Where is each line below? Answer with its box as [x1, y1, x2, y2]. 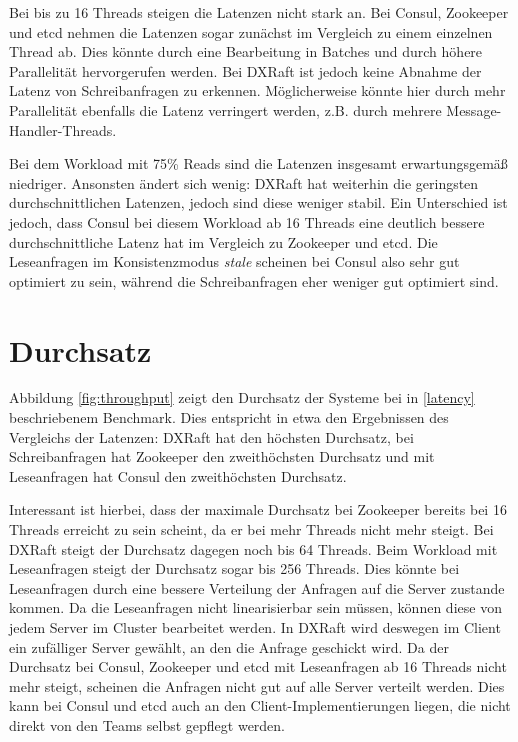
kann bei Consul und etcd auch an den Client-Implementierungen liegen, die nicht [9, 695, 511, 716]
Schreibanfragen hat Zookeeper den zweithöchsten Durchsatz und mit [9, 446, 435, 467]
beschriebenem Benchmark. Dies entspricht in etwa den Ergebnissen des [9, 407, 449, 428]
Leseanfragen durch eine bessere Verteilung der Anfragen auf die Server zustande [9, 577, 505, 598]
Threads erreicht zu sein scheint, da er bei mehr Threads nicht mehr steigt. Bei [9, 519, 494, 539]
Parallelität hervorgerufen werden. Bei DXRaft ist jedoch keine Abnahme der [9, 60, 482, 81]
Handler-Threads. [9, 119, 117, 140]
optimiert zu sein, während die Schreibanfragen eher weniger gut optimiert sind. [9, 270, 499, 291]
